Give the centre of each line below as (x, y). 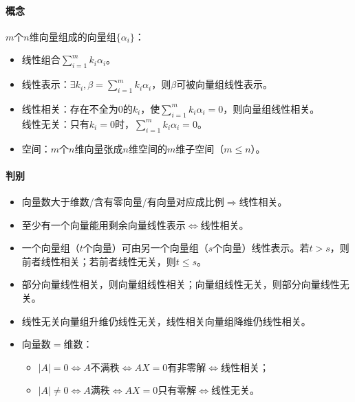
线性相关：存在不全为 (70, 108)
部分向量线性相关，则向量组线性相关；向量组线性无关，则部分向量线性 (181, 284)
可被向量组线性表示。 (225, 84)
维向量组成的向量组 (73, 36)
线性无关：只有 (55, 123)
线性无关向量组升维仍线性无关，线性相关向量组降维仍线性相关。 (166, 321)
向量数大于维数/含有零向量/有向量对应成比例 (123, 201)
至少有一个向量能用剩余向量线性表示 (104, 224)
